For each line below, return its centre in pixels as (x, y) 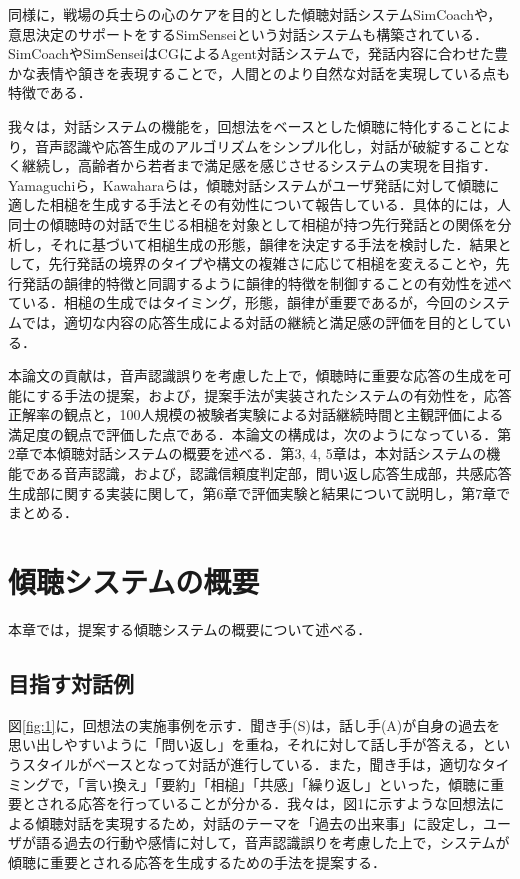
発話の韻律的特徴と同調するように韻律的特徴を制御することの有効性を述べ (266, 282)
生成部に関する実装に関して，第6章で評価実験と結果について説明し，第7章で (259, 492)
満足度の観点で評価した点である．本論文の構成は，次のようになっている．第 (260, 433)
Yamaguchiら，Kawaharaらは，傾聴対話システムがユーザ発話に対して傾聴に (254, 184)
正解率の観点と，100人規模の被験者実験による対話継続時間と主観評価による (256, 414)
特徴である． (50, 92)
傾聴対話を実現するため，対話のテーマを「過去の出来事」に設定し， (259, 822)
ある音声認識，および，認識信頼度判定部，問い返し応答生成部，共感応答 (273, 473)
